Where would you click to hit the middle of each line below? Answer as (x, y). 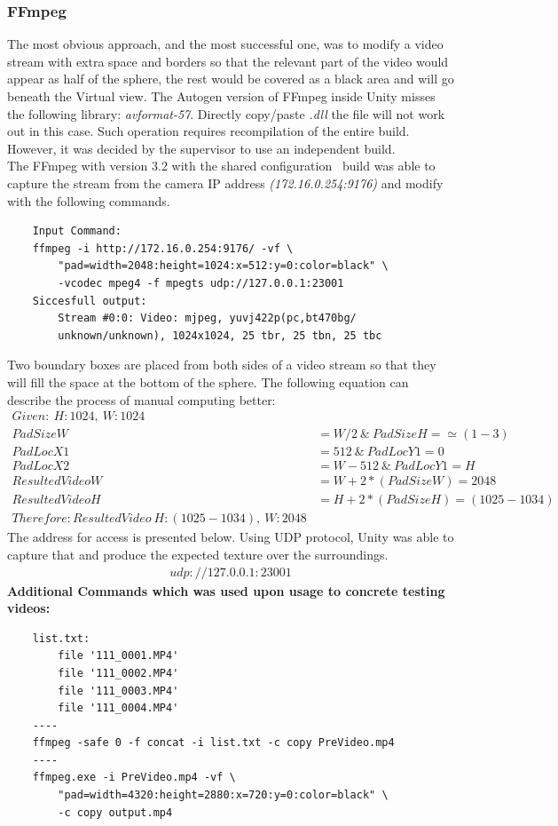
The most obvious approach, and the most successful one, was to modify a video (225, 44)
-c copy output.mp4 (115, 812)
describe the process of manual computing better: (141, 399)
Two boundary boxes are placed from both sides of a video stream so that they (222, 365)
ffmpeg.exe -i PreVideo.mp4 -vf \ (134, 778)
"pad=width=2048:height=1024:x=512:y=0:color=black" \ (223, 266)
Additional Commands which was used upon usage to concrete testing (226, 590)
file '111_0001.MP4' (118, 656)
